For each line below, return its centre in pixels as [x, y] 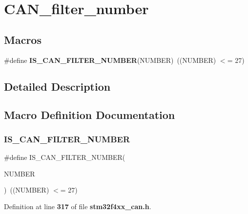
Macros [23, 39]
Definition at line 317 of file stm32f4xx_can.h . [78, 206]
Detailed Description [57, 86]
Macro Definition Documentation [90, 115]
